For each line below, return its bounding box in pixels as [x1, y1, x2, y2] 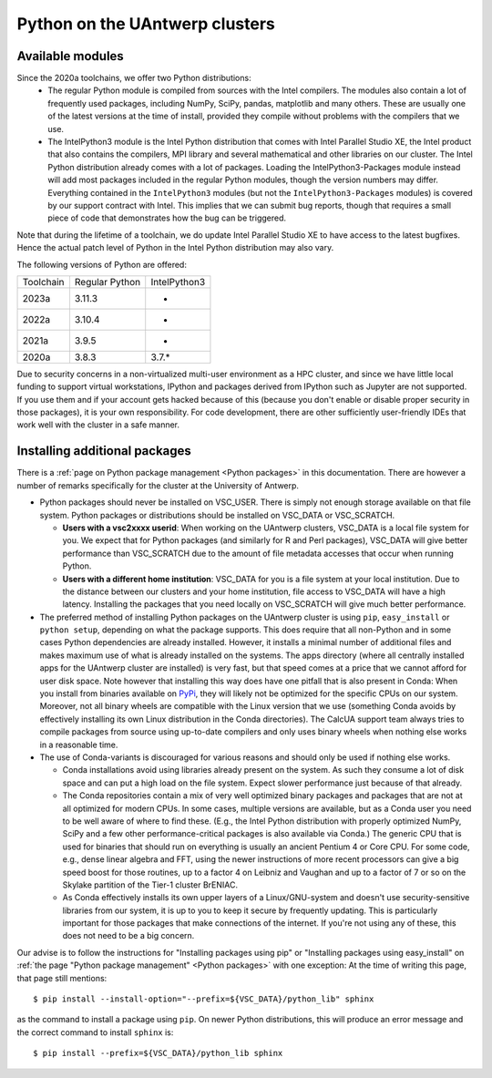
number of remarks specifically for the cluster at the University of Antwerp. [16, 479, 300, 491]
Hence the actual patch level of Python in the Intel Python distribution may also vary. [16, 242, 334, 253]
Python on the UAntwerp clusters [16, 14, 275, 34]
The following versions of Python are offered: [16, 259, 187, 270]
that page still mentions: [16, 972, 108, 983]
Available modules [16, 48, 125, 64]
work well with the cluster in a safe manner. [16, 419, 180, 430]
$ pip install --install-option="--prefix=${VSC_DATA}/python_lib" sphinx [33, 994, 374, 1004]
